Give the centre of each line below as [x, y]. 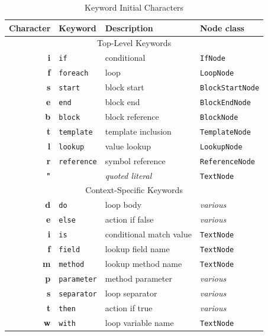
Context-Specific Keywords [134, 190]
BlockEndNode [225, 103]
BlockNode [219, 117]
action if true [129, 307]
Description [129, 27]
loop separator [131, 293]
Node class [222, 27]
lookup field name [137, 249]
